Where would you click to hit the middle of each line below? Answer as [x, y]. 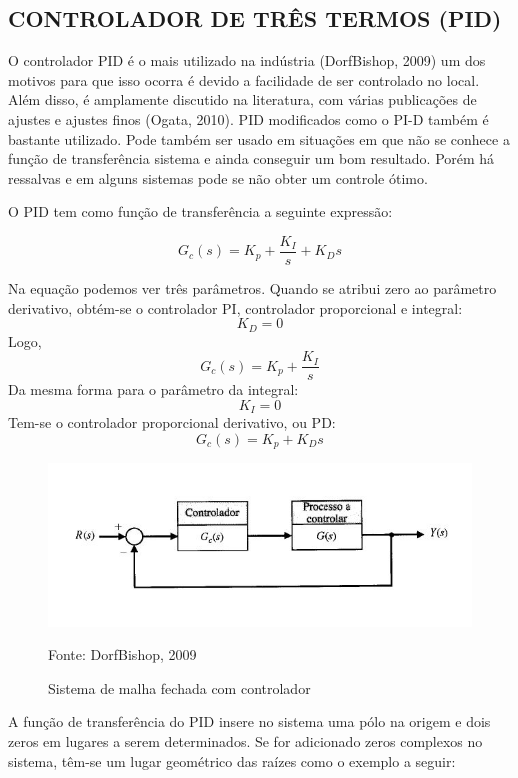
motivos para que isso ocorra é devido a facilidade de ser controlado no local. [244, 79]
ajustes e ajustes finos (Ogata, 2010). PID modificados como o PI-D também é [248, 118]
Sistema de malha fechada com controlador [179, 687]
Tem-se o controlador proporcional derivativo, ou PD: [172, 422]
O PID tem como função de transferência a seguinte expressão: [200, 211]
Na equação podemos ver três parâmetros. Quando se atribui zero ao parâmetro [252, 288]
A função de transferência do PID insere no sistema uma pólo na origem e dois [249, 721]
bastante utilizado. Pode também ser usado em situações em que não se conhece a [259, 138]
